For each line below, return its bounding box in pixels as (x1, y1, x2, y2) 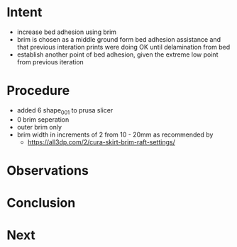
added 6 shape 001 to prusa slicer (16, 105, 114, 116)
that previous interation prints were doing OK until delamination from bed (16, 42, 231, 51)
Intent (6, 4, 43, 21)
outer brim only (16, 122, 62, 131)
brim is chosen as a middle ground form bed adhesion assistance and (16, 35, 221, 43)
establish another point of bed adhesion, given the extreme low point (16, 50, 219, 59)
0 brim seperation (16, 115, 70, 124)
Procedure (6, 83, 70, 99)
